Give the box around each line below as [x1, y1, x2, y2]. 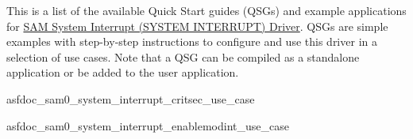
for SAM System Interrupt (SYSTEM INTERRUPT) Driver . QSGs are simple [6, 17, 388, 34]
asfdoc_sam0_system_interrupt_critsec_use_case [6, 90, 255, 107]
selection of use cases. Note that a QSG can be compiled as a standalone [6, 48, 360, 65]
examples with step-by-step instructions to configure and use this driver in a [6, 33, 377, 50]
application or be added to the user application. [6, 64, 239, 81]
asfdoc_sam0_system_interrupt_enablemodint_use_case [6, 117, 289, 133]
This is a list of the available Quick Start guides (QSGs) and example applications [6, 2, 407, 18]
